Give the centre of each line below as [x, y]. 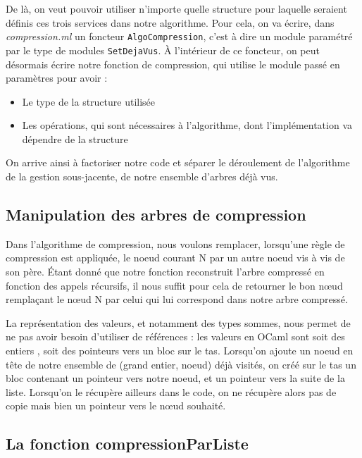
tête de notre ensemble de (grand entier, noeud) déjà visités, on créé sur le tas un [181, 364]
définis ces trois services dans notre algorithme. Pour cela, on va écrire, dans [170, 22]
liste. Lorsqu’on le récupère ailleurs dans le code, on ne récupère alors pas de [171, 391]
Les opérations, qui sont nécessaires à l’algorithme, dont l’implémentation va [187, 125]
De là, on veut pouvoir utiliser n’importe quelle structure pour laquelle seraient [176, 8]
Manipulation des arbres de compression [156, 215]
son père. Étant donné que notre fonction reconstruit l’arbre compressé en [165, 272]
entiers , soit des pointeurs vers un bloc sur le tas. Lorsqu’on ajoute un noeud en [180, 351]
